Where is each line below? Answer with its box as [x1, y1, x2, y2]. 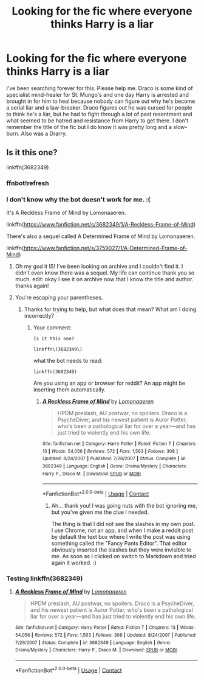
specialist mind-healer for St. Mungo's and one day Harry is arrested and [6, 91, 189, 98]
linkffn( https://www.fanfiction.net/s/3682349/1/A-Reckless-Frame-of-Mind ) [6, 220, 196, 228]
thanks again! [15, 282, 49, 289]
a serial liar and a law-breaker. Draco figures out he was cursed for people [6, 103, 192, 111]
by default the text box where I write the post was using [51, 533, 191, 540]
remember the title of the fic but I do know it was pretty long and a [6, 123, 172, 130]
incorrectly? [24, 312, 55, 319]
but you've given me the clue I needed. [51, 508, 149, 516]
